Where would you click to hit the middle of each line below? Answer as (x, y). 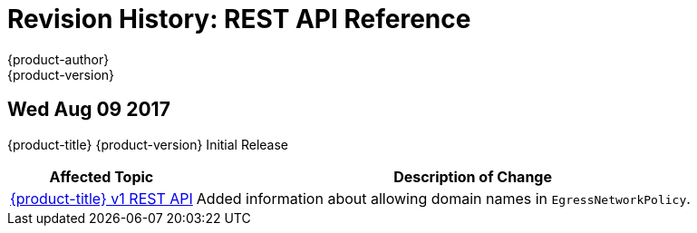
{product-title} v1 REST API (102, 198)
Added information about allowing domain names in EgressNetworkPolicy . (443, 198)
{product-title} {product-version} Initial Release (148, 144)
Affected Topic (102, 176)
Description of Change (473, 176)
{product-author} (58, 59)
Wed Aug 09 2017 (89, 110)
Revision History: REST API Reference (239, 19)
